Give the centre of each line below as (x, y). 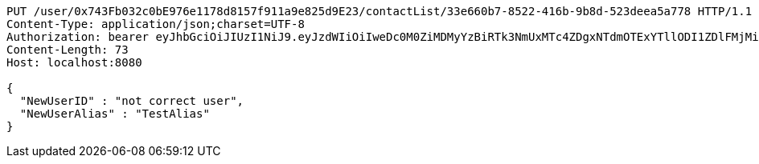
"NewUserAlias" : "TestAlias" (115, 114)
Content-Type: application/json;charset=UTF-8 (156, 24)
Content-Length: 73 (68, 50)
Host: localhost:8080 (74, 62)
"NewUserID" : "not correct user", (132, 101)
